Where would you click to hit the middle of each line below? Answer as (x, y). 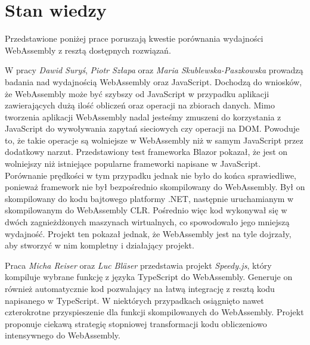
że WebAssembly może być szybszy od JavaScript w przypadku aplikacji (137, 93)
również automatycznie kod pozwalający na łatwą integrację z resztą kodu (140, 288)
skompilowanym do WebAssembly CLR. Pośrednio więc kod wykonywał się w (146, 210)
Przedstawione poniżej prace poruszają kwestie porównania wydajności (134, 38)
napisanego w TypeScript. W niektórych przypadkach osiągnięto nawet (134, 300)
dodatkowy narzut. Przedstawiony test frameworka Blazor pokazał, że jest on (146, 152)
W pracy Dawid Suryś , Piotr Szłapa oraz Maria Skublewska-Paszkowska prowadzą (154, 70)
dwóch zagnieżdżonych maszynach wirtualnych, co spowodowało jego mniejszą (147, 222)
